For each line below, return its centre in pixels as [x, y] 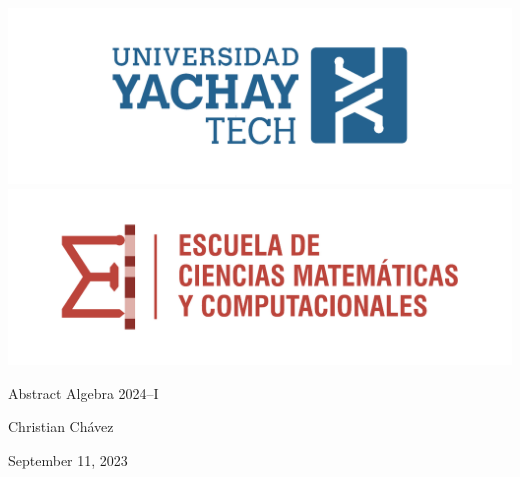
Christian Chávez [61, 426]
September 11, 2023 [68, 459]
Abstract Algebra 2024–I [83, 392]
